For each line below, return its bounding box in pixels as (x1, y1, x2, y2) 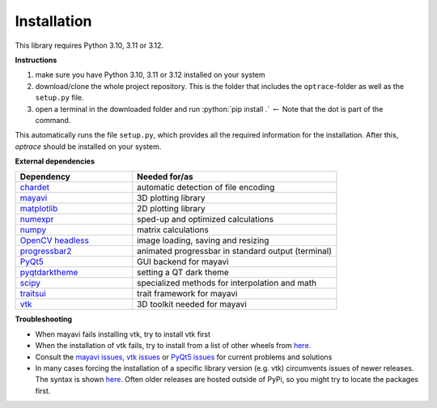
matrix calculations (136, 224, 210, 236)
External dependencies (15, 156, 95, 166)
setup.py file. (35, 93, 84, 103)
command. (35, 115, 71, 125)
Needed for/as (136, 171, 193, 182)
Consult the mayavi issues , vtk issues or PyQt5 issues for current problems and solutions (35, 352, 333, 362)
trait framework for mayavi (136, 288, 238, 300)
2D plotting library (136, 203, 206, 215)
